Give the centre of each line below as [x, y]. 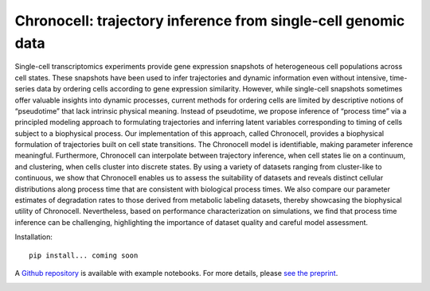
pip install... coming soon [84, 255]
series [25, 89]
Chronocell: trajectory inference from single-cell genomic [210, 21]
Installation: [34, 237]
